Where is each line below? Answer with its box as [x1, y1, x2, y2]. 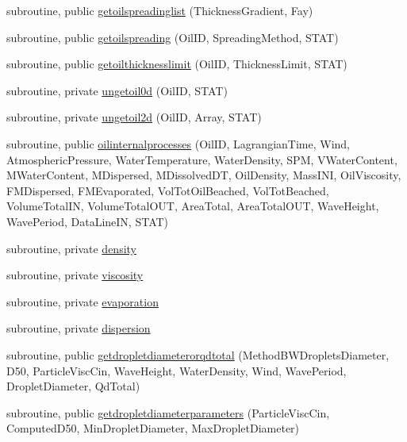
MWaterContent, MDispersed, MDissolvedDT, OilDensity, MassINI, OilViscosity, [6, 167, 401, 183]
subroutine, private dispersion [6, 320, 151, 336]
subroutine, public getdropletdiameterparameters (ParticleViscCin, [6, 404, 330, 421]
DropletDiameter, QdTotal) [6, 378, 140, 394]
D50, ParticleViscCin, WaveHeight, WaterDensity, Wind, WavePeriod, [6, 362, 347, 379]
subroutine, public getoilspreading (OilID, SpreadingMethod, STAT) [6, 29, 339, 45]
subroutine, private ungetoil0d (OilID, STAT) [6, 82, 228, 98]
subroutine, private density [6, 240, 136, 256]
